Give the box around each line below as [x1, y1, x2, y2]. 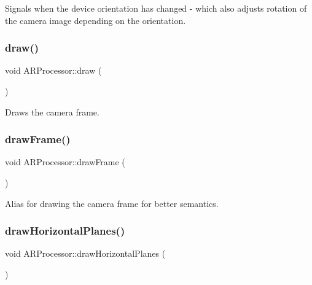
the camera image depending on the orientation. [5, 14, 186, 26]
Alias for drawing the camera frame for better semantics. [5, 197, 219, 209]
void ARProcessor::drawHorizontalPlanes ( [5, 247, 166, 260]
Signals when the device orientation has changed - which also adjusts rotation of [5, 2, 307, 14]
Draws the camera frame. [5, 105, 99, 118]
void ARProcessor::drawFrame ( [5, 155, 125, 168]
